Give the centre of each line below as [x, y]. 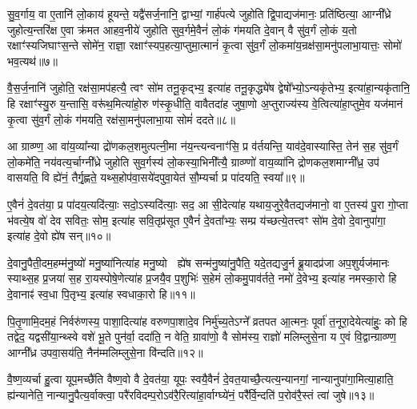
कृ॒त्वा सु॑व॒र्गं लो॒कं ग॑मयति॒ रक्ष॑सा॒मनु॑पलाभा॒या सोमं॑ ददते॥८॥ [122, 119]
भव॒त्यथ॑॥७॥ [32, 60]
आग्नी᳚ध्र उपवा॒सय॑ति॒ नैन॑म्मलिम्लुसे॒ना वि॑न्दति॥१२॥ [105, 352]
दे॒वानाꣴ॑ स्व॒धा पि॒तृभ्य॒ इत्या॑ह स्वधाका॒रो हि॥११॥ [101, 293]
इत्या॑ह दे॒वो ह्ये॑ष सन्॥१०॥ [59, 236]
